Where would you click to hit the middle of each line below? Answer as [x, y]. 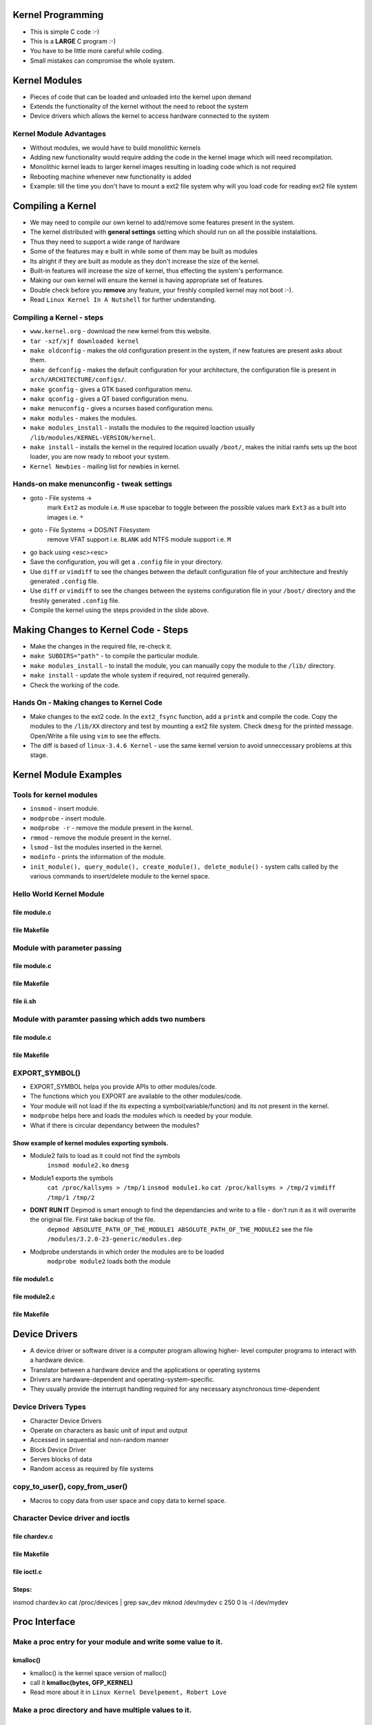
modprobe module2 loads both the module [109, 1261]
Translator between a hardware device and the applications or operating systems [145, 1370]
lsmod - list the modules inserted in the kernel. [96, 847]
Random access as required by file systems [92, 1469]
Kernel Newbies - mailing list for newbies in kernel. [105, 466]
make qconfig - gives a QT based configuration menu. [109, 398]
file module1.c [33, 1279]
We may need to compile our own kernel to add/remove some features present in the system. [163, 222]
